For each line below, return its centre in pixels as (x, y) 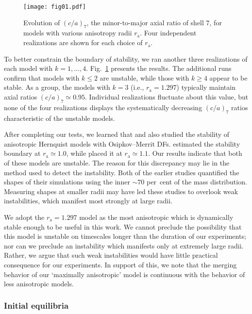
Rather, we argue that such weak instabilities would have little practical (111, 255)
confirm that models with (42, 77)
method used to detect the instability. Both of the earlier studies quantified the (122, 172)
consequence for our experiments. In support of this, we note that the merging (120, 264)
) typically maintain (206, 87)
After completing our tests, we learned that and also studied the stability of (117, 134)
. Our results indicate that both (195, 153)
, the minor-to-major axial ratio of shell (145, 22)
